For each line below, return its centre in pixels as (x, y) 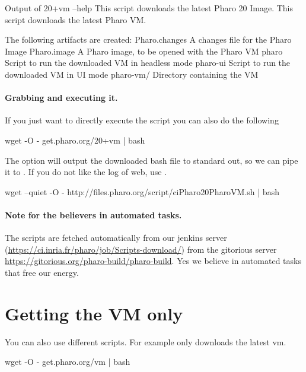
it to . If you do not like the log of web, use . (86, 172)
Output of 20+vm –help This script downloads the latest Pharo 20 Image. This (149, 8)
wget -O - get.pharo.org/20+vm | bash (75, 140)
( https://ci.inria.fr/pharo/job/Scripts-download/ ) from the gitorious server (141, 249)
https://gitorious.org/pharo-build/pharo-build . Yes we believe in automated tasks (153, 261)
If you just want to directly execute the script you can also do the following (142, 120)
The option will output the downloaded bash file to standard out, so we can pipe (152, 160)
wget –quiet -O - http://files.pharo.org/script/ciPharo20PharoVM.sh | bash (142, 191)
